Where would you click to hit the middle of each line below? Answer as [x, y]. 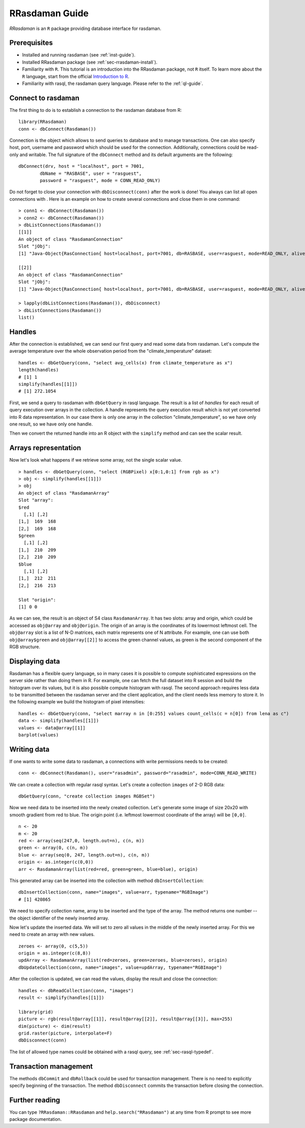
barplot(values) [39, 735]
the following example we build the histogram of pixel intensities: [77, 702]
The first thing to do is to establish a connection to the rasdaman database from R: [96, 110]
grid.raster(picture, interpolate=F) [66, 1033]
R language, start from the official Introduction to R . [76, 76]
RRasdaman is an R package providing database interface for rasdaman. [85, 28]
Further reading [35, 1100]
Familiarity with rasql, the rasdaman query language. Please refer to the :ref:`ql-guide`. [113, 83]
